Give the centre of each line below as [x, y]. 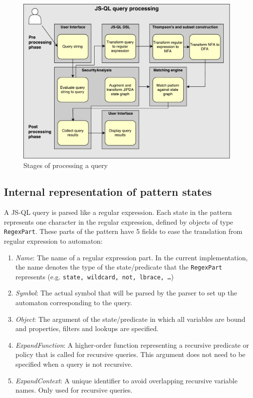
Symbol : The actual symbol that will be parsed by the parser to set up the [126, 293]
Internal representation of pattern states [108, 192]
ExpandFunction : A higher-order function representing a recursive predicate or [132, 345]
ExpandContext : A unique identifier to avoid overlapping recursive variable [126, 380]
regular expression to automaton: [53, 241]
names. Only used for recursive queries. [74, 390]
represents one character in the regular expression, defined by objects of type [119, 221]
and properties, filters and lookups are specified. [87, 328]
